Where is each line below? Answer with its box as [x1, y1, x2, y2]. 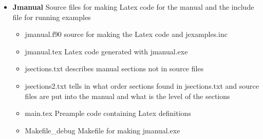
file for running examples [12, 11, 91, 22]
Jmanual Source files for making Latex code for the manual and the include [12, 2, 254, 12]
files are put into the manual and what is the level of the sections [25, 90, 230, 101]
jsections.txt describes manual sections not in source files [25, 63, 204, 74]
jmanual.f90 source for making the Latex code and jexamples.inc [25, 29, 228, 39]
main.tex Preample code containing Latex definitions [25, 108, 191, 118]
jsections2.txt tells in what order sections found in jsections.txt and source [25, 80, 259, 91]
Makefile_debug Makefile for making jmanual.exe [25, 125, 180, 135]
